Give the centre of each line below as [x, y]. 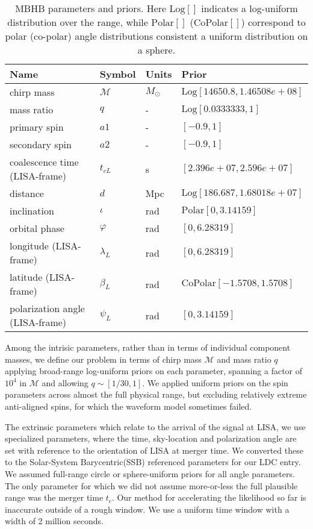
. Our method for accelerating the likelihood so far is [209, 497]
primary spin [37, 127]
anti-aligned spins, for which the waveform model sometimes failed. [129, 406]
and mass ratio [244, 359]
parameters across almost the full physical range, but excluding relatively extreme [156, 394]
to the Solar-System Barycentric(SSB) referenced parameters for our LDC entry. [153, 462]
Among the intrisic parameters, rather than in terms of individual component [148, 347]
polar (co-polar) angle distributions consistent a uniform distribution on [156, 36]
